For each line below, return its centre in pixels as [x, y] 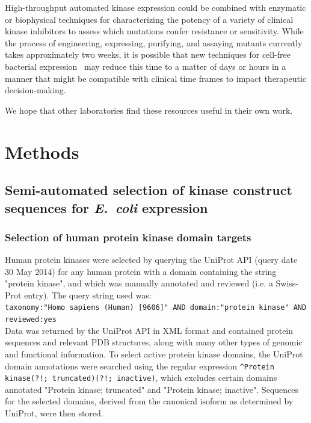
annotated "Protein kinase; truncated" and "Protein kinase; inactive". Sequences [152, 389]
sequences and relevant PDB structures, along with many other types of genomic [154, 342]
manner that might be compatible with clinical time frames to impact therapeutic [156, 78]
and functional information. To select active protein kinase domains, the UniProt [154, 354]
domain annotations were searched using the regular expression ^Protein [140, 366]
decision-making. [35, 90]
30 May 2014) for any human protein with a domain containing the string [141, 271]
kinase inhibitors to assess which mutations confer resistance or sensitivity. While [154, 31]
